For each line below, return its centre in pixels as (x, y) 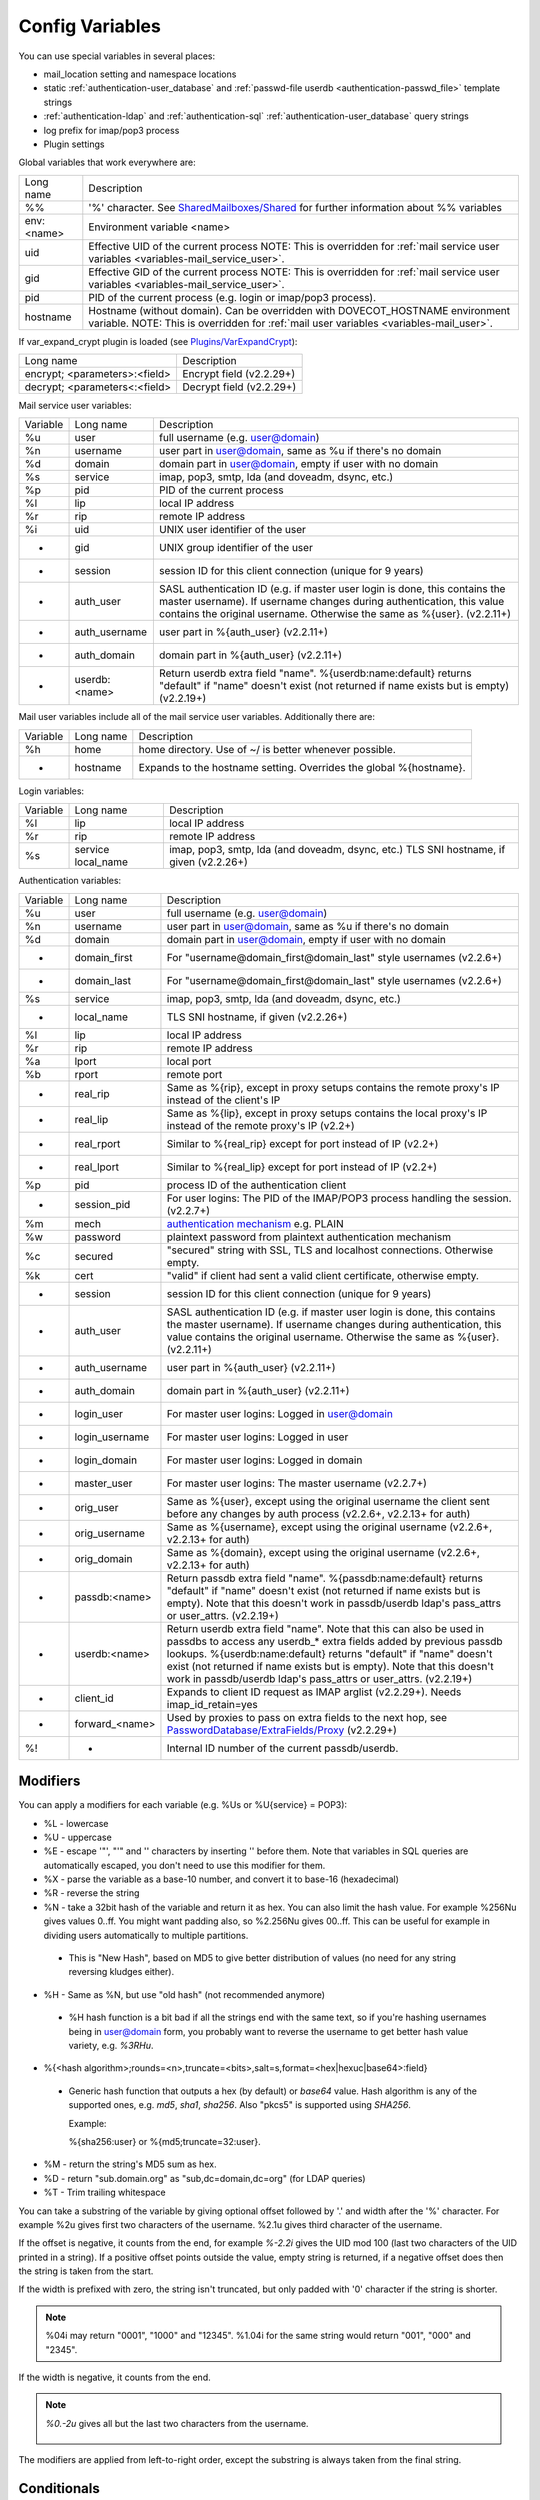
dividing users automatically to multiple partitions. (146, 1935)
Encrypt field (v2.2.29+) (238, 374)
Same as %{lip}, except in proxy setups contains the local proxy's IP (327, 1113)
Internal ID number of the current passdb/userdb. (282, 1748)
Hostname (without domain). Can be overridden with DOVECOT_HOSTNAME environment (299, 310)
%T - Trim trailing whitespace (104, 2192)
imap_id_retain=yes (212, 1704)
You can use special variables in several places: (116, 56)
